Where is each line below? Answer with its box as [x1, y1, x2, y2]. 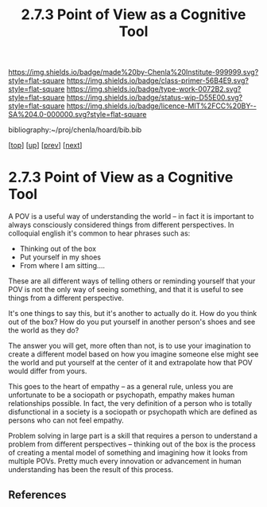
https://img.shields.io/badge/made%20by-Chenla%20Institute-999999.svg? [8, 68, 259, 77]
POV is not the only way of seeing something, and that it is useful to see [8, 285, 244, 294]
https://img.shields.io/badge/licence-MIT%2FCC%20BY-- [66, 101, 257, 111]
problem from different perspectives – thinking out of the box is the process [8, 439, 256, 449]
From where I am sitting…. [19, 261, 106, 271]
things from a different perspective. [8, 293, 125, 303]
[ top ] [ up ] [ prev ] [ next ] [8, 141, 83, 150]
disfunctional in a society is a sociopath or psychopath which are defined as [8, 408, 257, 417]
